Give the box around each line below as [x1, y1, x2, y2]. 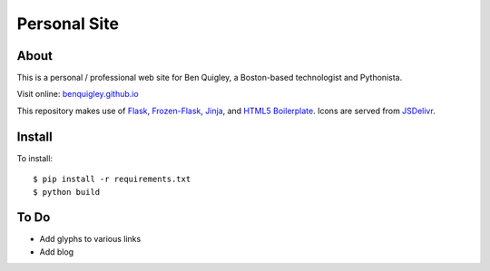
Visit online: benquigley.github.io [16, 89, 140, 100]
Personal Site [16, 14, 120, 34]
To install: [16, 152, 54, 163]
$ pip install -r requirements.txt [33, 174, 191, 185]
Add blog [39, 246, 74, 257]
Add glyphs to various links [39, 234, 142, 245]
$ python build [33, 187, 101, 197]
